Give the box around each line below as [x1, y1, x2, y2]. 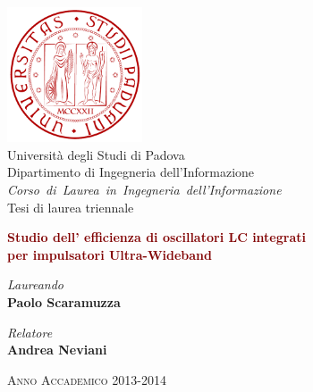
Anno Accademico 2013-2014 [7, 370, 166, 388]
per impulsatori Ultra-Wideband [7, 245, 212, 263]
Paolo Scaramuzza [7, 292, 121, 311]
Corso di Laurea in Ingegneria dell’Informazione [7, 179, 282, 198]
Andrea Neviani [7, 340, 107, 359]
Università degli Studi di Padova [7, 145, 185, 163]
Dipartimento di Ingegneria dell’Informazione [7, 163, 255, 181]
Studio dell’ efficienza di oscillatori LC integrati [7, 228, 306, 246]
